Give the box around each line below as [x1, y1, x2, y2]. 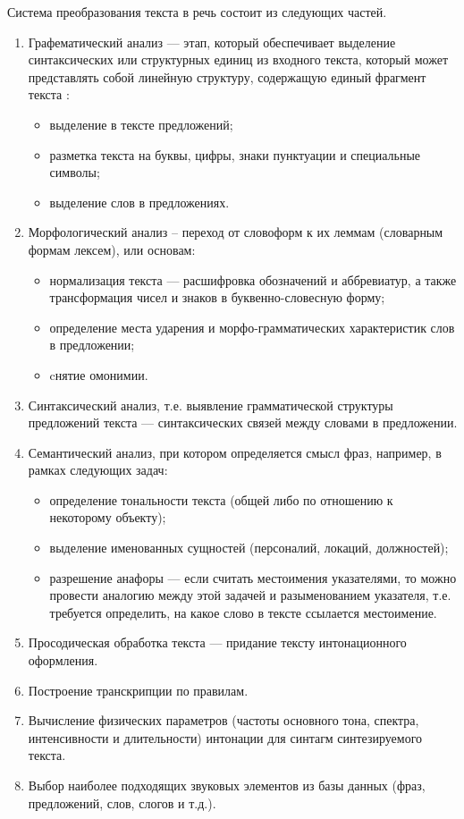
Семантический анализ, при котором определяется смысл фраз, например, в [28, 443, 442, 461]
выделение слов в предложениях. [49, 192, 230, 211]
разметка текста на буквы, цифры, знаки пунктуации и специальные [49, 145, 421, 164]
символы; [49, 163, 100, 182]
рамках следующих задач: [28, 460, 168, 479]
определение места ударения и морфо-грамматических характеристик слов [49, 317, 455, 336]
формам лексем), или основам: [28, 240, 196, 258]
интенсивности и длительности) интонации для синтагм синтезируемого [28, 728, 423, 747]
